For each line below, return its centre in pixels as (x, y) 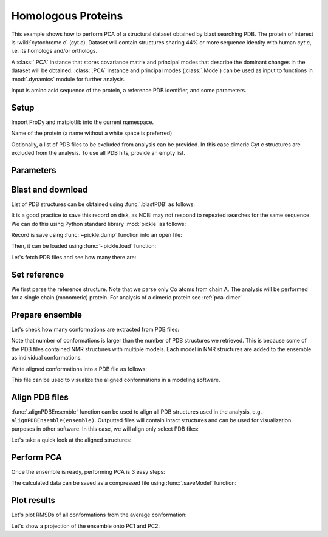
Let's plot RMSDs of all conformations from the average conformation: (99, 515)
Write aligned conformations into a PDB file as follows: (79, 369)
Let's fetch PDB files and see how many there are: (74, 257)
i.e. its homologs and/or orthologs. (54, 51)
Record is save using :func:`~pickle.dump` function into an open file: (97, 235)
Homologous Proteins (67, 16)
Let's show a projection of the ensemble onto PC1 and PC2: (86, 526)
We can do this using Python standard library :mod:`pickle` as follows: (99, 224)
